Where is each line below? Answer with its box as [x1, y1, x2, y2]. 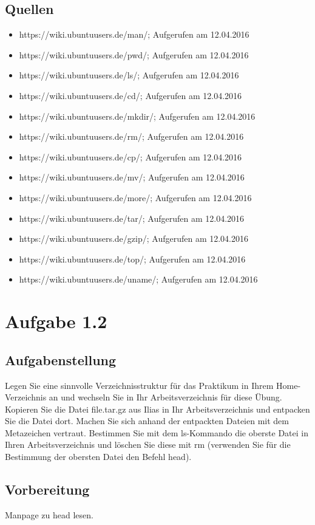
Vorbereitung [5, 480, 90, 499]
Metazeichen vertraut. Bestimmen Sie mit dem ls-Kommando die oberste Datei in [5, 426, 309, 439]
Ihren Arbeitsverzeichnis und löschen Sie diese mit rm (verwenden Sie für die [5, 438, 291, 451]
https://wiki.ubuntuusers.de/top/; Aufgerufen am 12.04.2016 [19, 252, 246, 265]
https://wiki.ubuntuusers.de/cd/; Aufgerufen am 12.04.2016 [19, 89, 242, 101]
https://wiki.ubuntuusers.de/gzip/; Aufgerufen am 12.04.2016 [19, 232, 248, 245]
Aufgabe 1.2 [5, 309, 107, 334]
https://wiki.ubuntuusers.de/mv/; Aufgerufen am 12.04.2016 [19, 171, 245, 184]
